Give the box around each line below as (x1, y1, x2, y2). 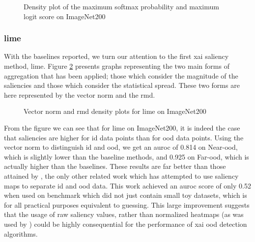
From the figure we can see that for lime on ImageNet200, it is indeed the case (4, 122, 240, 133)
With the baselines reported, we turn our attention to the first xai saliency (4, 51, 229, 61)
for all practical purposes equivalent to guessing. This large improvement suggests (4, 199, 250, 210)
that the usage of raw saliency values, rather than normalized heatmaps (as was (4, 209, 244, 219)
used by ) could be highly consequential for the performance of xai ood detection (4, 218, 247, 229)
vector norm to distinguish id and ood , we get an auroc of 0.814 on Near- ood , (4, 142, 238, 152)
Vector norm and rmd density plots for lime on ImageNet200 (24, 106, 206, 116)
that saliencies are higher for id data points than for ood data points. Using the (4, 132, 244, 142)
